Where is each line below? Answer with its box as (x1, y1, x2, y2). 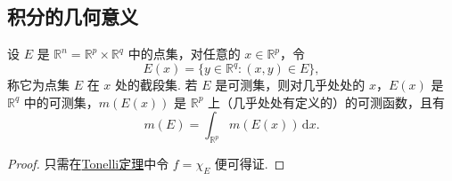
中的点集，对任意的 (127, 44, 241, 63)
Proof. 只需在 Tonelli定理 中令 (7, 154, 169, 173)
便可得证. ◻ (214, 154, 285, 173)
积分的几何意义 (7, 3, 138, 30)
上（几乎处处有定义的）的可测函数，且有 (208, 92, 446, 111)
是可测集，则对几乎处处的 (215, 75, 366, 94)
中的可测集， (23, 92, 99, 111)
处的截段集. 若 (115, 75, 198, 94)
